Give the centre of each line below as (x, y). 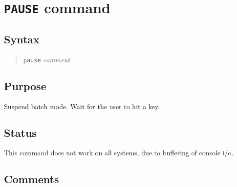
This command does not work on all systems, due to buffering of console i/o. (119, 153)
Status (20, 132)
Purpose (25, 85)
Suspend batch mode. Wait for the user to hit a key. (82, 106)
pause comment (47, 59)
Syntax (22, 39)
